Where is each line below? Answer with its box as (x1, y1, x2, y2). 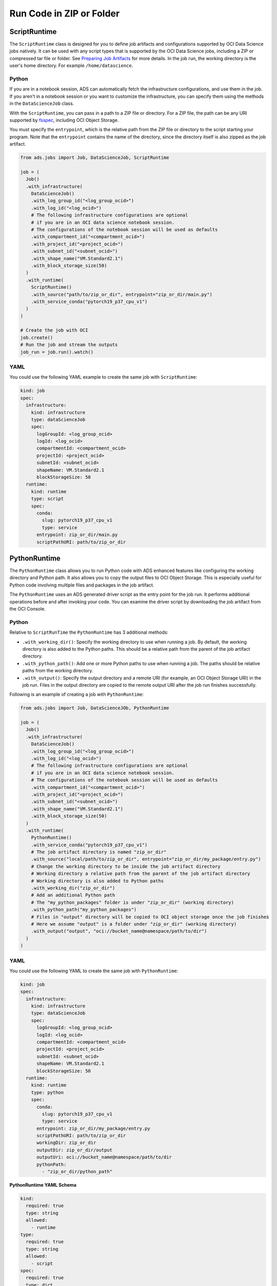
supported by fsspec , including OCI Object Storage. (9, 117, 119, 123)
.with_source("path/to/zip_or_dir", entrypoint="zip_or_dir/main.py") (31, 291, 213, 297)
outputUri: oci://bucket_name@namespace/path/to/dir (36, 1154, 172, 1160)
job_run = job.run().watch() (20, 349, 94, 355)
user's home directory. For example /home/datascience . (9, 62, 133, 69)
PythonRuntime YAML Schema (9, 1182, 77, 1188)
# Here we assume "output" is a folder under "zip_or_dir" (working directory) (31, 921, 237, 927)
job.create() (20, 334, 53, 341)
